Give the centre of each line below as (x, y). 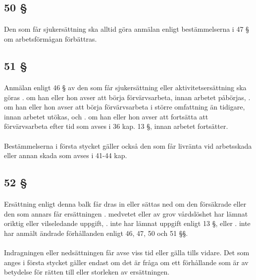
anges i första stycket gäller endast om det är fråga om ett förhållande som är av (126, 262)
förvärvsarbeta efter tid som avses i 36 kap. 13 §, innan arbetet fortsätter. (116, 126)
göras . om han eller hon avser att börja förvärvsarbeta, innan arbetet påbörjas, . (127, 97)
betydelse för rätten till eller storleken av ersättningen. (87, 272)
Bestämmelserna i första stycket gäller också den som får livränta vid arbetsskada (128, 145)
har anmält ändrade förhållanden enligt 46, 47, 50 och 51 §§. (96, 233)
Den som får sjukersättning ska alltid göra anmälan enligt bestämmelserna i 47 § (127, 29)
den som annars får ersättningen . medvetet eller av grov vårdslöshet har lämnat (126, 213)
